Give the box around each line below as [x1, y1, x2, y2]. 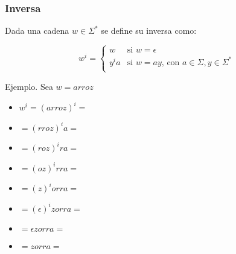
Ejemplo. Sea [5, 80, 53, 92]
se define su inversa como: [101, 24, 197, 37]
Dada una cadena [5, 24, 69, 37]
